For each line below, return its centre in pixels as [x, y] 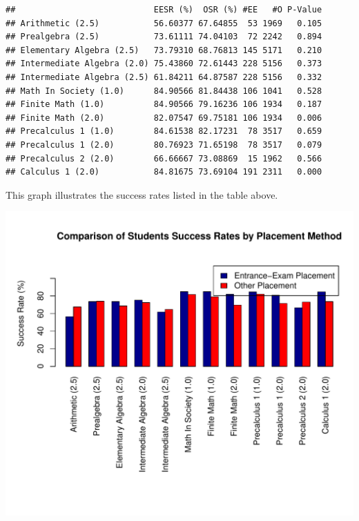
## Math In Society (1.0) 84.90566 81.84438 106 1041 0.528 [164, 91]
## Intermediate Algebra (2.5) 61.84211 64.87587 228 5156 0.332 [164, 77]
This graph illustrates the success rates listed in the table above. [142, 194]
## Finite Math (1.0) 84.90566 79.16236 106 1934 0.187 [164, 105]
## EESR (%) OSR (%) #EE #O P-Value [164, 10]
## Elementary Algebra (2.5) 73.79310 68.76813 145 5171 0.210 [164, 50]
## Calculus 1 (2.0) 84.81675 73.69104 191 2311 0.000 [164, 172]
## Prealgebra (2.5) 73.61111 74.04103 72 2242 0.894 [164, 37]
